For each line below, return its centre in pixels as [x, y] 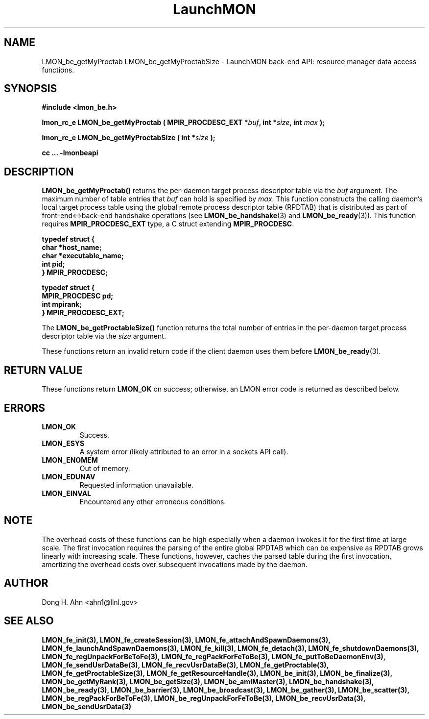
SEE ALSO [29, 621]
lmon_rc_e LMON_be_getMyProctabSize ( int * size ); [129, 138]
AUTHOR [26, 583]
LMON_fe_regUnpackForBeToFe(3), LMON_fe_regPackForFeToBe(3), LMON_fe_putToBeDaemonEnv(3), [214, 656]
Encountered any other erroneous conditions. [153, 501]
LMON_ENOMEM [70, 460]
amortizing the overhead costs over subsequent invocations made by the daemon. [175, 564]
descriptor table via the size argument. [104, 336]
